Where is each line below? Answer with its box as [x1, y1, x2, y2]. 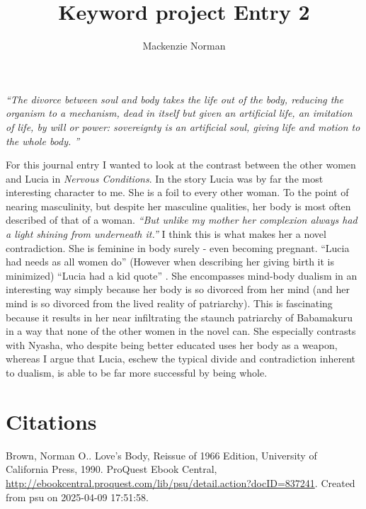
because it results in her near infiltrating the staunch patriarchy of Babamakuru [6, 309, 353, 324]
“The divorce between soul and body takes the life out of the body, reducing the [6, 91, 344, 106]
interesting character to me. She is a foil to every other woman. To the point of [6, 185, 349, 200]
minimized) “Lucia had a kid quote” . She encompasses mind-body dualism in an [6, 268, 358, 282]
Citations [6, 406, 97, 435]
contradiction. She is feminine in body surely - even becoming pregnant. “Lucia [6, 240, 350, 255]
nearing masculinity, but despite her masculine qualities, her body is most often [6, 198, 351, 213]
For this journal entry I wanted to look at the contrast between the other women [6, 157, 356, 172]
